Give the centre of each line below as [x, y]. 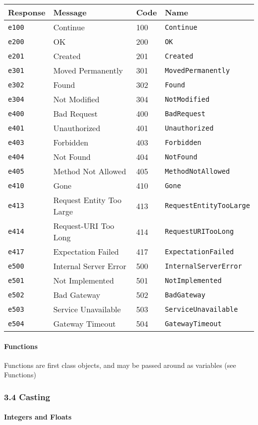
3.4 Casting [27, 396]
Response [27, 12]
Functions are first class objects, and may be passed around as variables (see [120, 365]
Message [70, 12]
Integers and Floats [38, 417]
